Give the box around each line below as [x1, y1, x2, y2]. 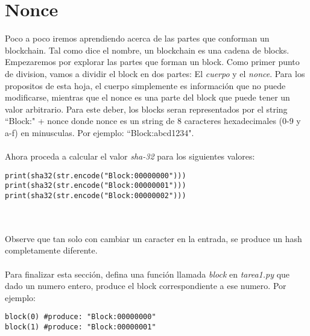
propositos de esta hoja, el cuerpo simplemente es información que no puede [5, 79, 286, 92]
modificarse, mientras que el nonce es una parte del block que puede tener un [5, 91, 290, 104]
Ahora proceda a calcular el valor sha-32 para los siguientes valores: [5, 150, 255, 163]
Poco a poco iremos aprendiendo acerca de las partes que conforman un [5, 32, 270, 45]
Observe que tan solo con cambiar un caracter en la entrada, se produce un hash [5, 232, 302, 244]
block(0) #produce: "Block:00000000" [5, 313, 156, 322]
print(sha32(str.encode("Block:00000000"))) [5, 171, 186, 180]
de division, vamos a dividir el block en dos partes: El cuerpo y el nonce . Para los [5, 67, 305, 79]
